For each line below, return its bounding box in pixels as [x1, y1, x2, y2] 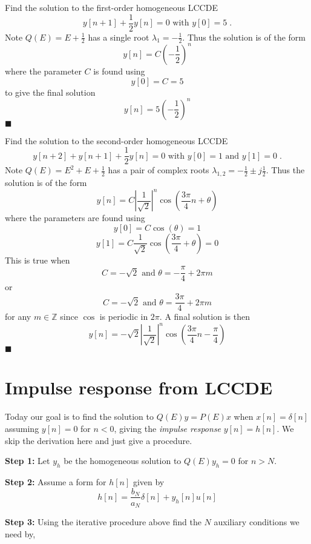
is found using [93, 64, 145, 77]
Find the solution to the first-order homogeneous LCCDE [5, 1, 218, 13]
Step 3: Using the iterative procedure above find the [5, 516, 201, 528]
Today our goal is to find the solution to [5, 410, 154, 423]
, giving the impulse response [114, 422, 221, 434]
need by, [5, 527, 36, 540]
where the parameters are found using [5, 211, 145, 224]
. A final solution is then [159, 310, 250, 323]
